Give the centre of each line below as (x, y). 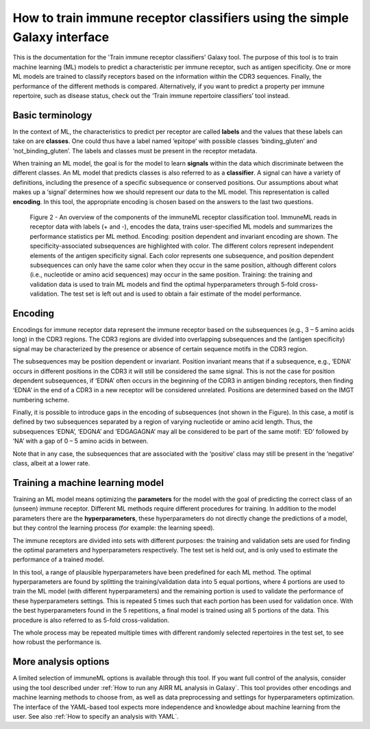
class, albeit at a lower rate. (51, 463)
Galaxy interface (61, 37)
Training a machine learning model (88, 483)
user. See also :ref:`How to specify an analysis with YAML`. (96, 716)
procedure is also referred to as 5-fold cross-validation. (91, 620)
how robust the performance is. (57, 642)
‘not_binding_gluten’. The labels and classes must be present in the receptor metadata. (135, 151)
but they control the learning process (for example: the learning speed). (114, 528)
